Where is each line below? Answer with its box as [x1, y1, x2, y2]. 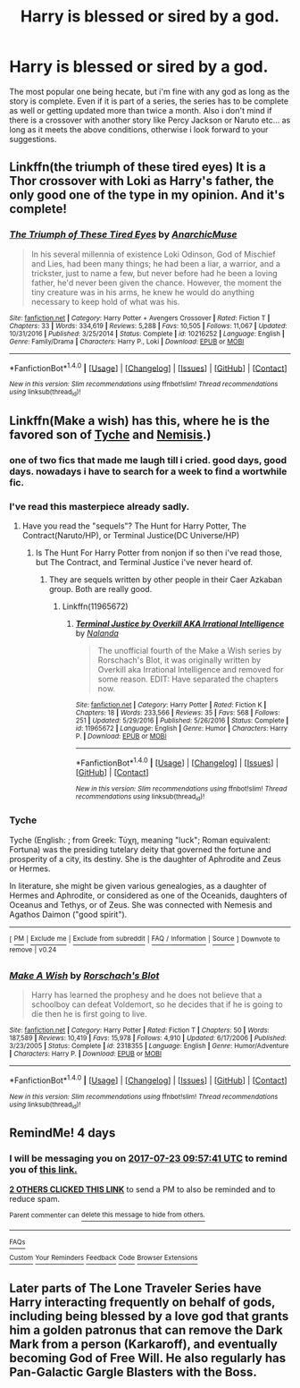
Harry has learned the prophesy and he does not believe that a [30, 990, 262, 1001]
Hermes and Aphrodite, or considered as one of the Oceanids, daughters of [9, 890, 287, 901]
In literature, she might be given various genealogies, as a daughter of [9, 880, 267, 891]
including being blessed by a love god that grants [9, 1308, 289, 1325]
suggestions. [9, 133, 57, 144]
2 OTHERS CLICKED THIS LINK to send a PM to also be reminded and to [9, 1183, 276, 1195]
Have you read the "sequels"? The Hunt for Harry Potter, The [21, 520, 247, 531]
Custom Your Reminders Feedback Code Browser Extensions [9, 1254, 198, 1263]
